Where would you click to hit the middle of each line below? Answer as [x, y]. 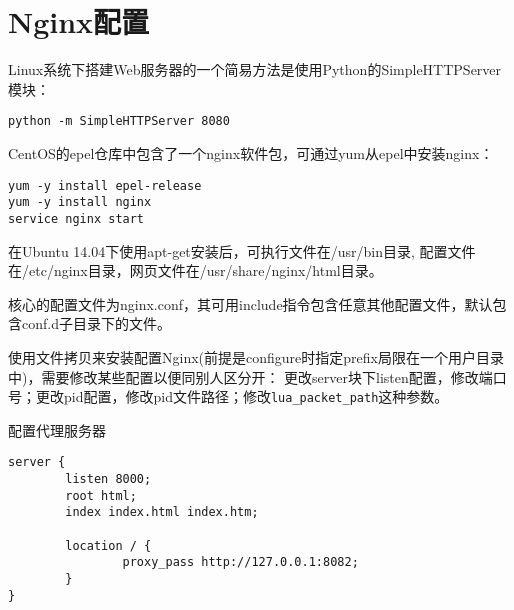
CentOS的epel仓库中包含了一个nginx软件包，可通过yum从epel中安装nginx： [251, 152]
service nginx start [76, 218]
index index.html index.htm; [162, 512]
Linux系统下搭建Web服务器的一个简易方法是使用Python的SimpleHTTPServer [255, 69]
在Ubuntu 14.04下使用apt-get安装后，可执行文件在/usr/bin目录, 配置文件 [242, 250]
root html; [101, 495]
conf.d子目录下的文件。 [96, 323]
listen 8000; [108, 479]
